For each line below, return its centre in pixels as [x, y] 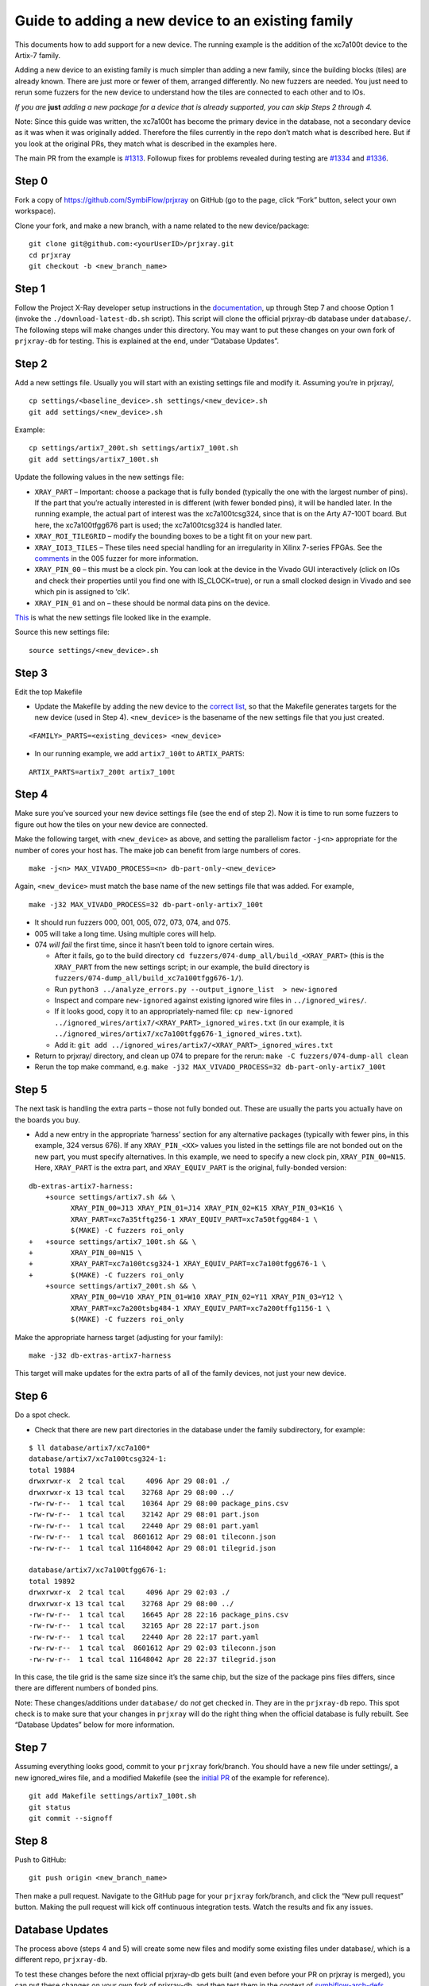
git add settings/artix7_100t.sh [94, 459]
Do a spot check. [43, 1415]
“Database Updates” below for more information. [95, 1725]
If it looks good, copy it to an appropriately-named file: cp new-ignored [174, 1011]
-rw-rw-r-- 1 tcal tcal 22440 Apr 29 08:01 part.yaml [144, 1526]
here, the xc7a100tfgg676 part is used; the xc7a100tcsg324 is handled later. [158, 525]
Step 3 [31, 672]
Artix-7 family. [38, 55]
